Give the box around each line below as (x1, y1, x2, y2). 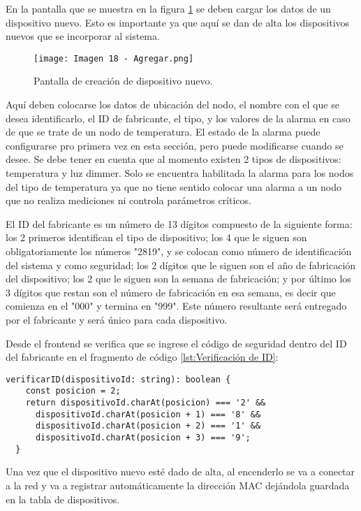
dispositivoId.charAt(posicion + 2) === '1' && (35, 421, 261, 431)
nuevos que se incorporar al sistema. (6, 29, 160, 43)
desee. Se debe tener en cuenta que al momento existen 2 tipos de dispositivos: (6, 152, 341, 166)
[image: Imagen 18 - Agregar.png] (34, 53, 194, 64)
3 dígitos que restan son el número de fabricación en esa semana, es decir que (6, 285, 336, 299)
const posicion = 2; (25, 386, 121, 396)
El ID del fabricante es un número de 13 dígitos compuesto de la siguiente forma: (6, 216, 353, 231)
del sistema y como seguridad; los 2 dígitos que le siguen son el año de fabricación (6, 257, 356, 272)
